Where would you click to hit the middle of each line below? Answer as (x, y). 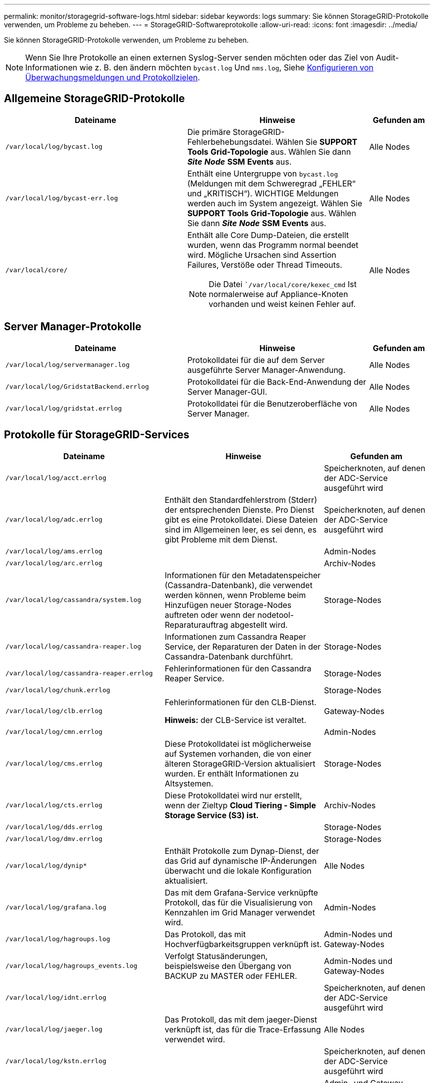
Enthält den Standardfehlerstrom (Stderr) (241, 500)
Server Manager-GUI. (227, 391)
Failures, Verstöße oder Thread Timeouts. (265, 265)
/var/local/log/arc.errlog (54, 563)
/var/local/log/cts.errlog (54, 805)
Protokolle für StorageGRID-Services (97, 435)
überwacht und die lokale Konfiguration (238, 871)
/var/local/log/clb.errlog (54, 711)
